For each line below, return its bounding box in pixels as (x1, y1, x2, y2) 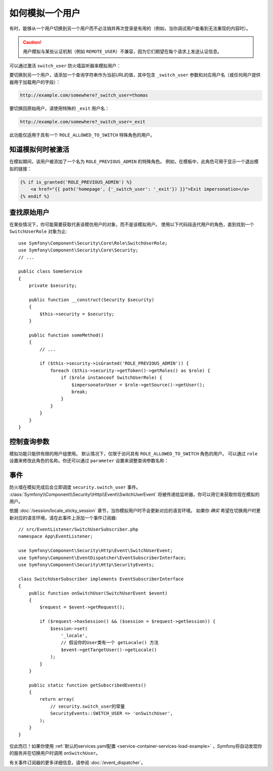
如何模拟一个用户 (9, 8, 81, 19)
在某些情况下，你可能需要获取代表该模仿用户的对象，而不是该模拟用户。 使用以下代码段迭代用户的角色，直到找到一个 (9, 222, 254, 227)
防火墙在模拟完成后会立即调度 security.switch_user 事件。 (9, 484, 141, 490)
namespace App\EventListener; (18, 534, 94, 539)
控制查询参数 (9, 437, 50, 446)
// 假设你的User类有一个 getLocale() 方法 (61, 640, 159, 646)
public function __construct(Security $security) (28, 296, 154, 303)
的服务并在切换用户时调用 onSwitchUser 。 (9, 750, 101, 756)
